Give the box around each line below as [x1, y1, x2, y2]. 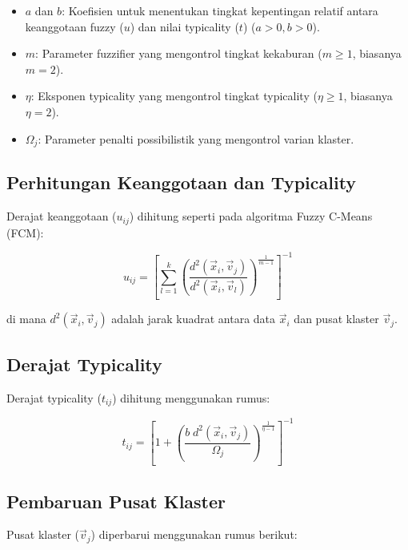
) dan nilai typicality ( [130, 18, 239, 34]
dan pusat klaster [294, 310, 379, 327]
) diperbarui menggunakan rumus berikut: [90, 526, 298, 543]
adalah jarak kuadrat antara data [111, 310, 276, 327]
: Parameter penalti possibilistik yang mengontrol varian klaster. [38, 130, 354, 147]
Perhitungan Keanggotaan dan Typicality [6, 170, 357, 195]
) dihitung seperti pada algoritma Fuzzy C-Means [129, 208, 373, 224]
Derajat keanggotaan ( [6, 208, 117, 224]
